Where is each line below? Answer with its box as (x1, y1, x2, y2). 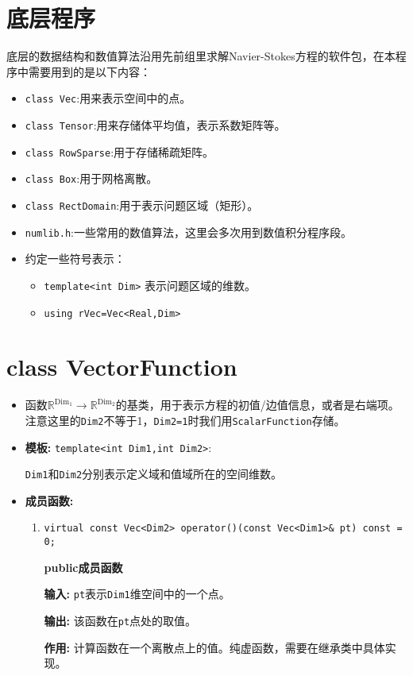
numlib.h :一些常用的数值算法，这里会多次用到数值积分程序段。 (25, 223, 352, 240)
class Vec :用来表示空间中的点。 (25, 90, 191, 106)
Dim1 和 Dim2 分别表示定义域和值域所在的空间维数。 (25, 465, 283, 482)
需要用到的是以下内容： (28, 63, 151, 79)
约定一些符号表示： (25, 250, 125, 267)
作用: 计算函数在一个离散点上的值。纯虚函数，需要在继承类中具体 (44, 639, 385, 655)
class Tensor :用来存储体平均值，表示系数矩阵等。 (25, 116, 286, 133)
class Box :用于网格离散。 (25, 170, 158, 187)
